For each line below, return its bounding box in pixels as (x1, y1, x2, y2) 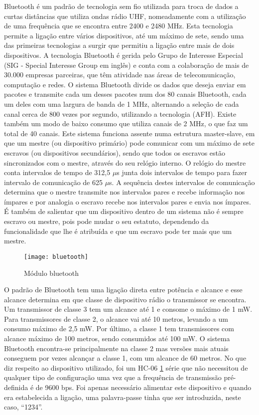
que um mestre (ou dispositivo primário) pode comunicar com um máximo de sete (4, 138, 255, 148)
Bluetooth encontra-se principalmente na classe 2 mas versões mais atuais (4, 343, 229, 353)
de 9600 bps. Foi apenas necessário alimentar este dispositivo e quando (35, 382, 252, 393)
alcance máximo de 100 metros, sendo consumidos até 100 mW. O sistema (4, 333, 230, 344)
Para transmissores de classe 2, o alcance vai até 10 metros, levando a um (4, 313, 228, 324)
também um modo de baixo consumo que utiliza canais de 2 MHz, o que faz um (4, 118, 248, 129)
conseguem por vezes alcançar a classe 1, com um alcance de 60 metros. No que (4, 353, 247, 363)
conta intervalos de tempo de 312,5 (4, 167, 111, 178)
